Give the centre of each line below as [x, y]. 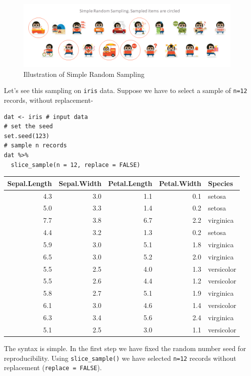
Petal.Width [180, 183]
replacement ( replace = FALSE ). [53, 367]
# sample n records [35, 146]
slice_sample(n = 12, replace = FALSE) [76, 165]
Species [221, 183]
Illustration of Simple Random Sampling [84, 74]
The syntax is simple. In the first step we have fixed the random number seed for [125, 348]
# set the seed [29, 127]
